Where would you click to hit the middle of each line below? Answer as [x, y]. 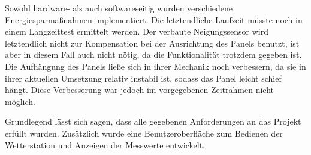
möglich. [20, 101]
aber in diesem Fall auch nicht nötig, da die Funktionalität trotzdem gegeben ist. [153, 55]
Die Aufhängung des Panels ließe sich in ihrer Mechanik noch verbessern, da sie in [155, 66]
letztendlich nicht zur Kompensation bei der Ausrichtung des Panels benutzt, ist [152, 43]
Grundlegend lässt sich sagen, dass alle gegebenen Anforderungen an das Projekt [153, 121]
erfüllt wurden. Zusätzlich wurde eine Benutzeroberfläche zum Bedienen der [144, 133]
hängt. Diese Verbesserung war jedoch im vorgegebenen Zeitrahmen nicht [139, 90]
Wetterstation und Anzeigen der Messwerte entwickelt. [105, 145]
